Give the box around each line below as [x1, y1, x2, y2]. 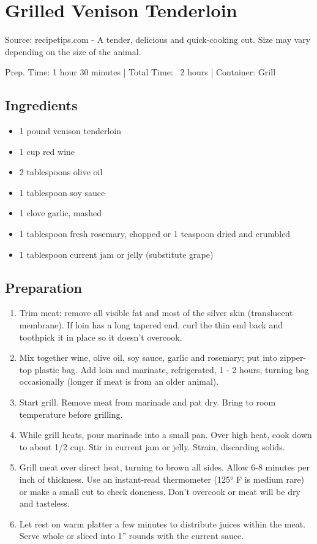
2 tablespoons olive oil [19, 165, 103, 178]
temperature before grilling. [19, 407, 123, 420]
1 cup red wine [19, 145, 75, 157]
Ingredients [5, 96, 78, 115]
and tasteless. [19, 497, 70, 510]
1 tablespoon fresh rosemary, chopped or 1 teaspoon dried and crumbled [19, 227, 291, 240]
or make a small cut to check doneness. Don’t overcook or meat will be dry [19, 485, 300, 497]
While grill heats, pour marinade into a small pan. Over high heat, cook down [19, 428, 312, 441]
